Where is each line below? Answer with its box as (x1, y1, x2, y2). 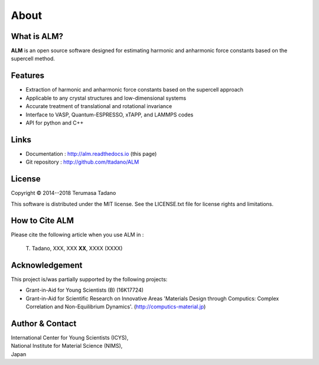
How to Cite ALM (11, 216, 74, 226)
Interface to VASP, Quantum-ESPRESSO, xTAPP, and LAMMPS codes (25, 111, 194, 118)
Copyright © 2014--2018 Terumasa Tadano (11, 190, 116, 197)
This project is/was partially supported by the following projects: (11, 275, 168, 283)
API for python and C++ (25, 119, 84, 126)
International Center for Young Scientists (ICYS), (11, 334, 129, 341)
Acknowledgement (11, 260, 83, 270)
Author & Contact (11, 318, 77, 328)
